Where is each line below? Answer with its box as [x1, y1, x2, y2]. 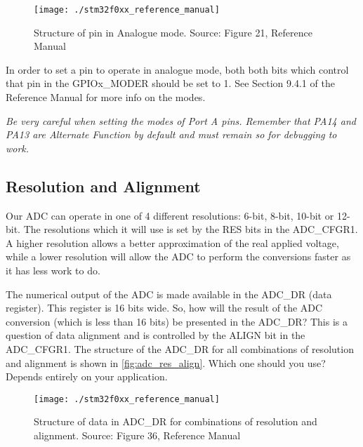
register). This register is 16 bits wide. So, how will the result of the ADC [6, 300, 323, 315]
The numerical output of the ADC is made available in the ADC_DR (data [6, 286, 332, 301]
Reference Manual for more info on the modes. [6, 90, 206, 105]
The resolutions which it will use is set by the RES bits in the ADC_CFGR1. [23, 222, 358, 236]
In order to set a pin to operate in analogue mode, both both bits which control [6, 62, 349, 76]
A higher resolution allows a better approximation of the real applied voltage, [6, 235, 339, 250]
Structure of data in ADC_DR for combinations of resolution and [34, 414, 317, 429]
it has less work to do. [6, 262, 100, 277]
